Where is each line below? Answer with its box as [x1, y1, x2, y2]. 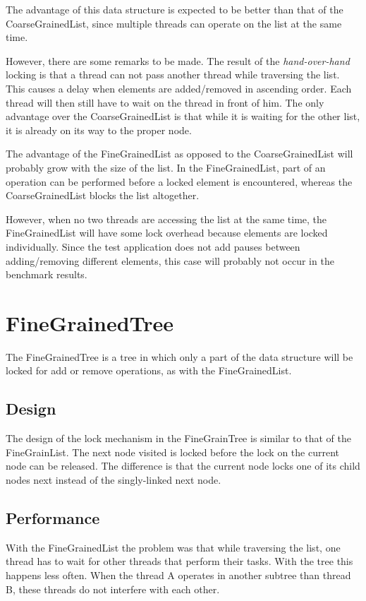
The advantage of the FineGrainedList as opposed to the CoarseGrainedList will [6, 146, 353, 161]
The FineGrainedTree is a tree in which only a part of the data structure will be [6, 349, 353, 364]
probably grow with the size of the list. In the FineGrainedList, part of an [6, 160, 326, 174]
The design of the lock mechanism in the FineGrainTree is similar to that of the [6, 431, 351, 446]
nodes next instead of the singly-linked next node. [6, 472, 221, 487]
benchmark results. [6, 267, 87, 282]
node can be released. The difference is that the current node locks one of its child [6, 458, 360, 473]
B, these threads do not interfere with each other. [6, 581, 220, 596]
